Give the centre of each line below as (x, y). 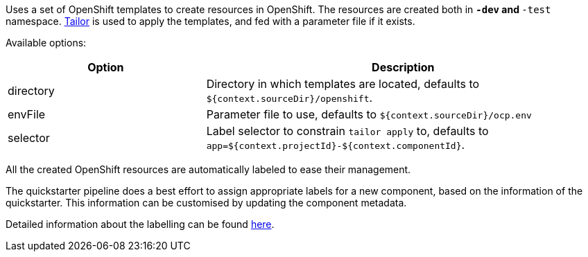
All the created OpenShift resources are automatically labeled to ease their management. (208, 169)
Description (403, 67)
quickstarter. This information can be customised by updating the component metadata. (206, 203)
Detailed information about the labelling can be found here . (140, 224)
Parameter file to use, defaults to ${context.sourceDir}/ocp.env (369, 114)
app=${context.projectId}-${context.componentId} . (336, 145)
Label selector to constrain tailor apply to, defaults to (347, 131)
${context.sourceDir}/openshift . (289, 98)
